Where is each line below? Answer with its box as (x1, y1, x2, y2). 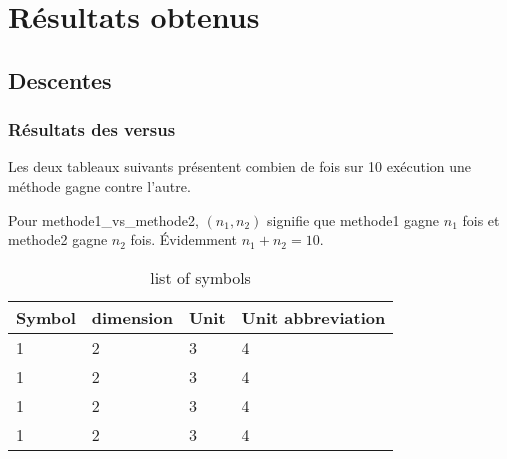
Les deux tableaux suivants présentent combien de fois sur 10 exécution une (8, 156, 472, 177)
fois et (462, 209, 500, 230)
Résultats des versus (8, 117, 176, 142)
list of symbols (150, 265, 251, 289)
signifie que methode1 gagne (267, 209, 440, 230)
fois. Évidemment (130, 229, 238, 250)
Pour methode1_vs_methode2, (8, 209, 199, 230)
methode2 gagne (8, 229, 108, 250)
